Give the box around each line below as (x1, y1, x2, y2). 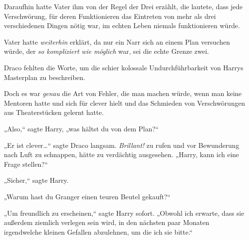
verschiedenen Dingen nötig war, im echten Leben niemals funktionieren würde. (4, 20, 240, 31)
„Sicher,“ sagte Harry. (4, 175, 69, 185)
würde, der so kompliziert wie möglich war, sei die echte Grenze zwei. (4, 46, 209, 56)
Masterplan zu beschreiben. (4, 72, 85, 82)
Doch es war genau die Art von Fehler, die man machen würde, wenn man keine (4, 88, 242, 98)
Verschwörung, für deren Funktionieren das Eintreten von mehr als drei (4, 11, 216, 21)
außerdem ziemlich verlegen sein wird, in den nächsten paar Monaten (4, 217, 210, 227)
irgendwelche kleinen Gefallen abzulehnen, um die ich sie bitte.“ (4, 226, 193, 237)
